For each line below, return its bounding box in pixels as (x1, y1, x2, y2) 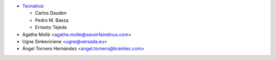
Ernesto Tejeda (35, 24, 67, 31)
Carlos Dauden (35, 10, 66, 16)
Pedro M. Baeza (35, 17, 69, 23)
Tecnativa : (22, 3, 44, 9)
